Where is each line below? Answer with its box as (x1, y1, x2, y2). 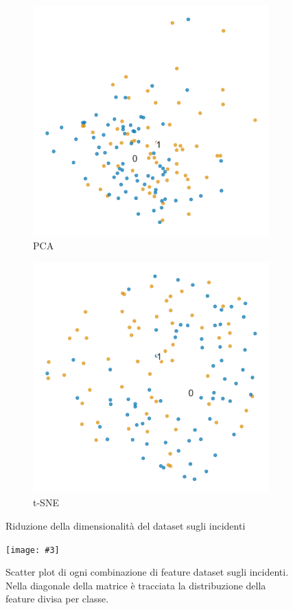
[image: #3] (5, 545, 60, 555)
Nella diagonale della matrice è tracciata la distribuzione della (5, 578, 266, 592)
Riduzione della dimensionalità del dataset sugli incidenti (5, 518, 246, 532)
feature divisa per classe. (5, 591, 109, 606)
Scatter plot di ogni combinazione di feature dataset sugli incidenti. (5, 565, 289, 579)
